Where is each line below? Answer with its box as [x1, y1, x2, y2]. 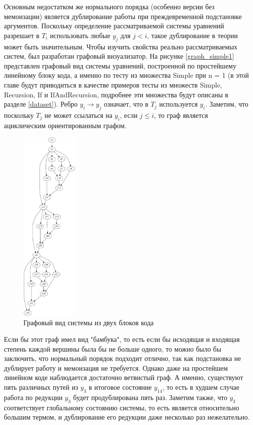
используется [159, 99, 198, 109]
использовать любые [50, 30, 110, 40]
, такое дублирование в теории [147, 30, 238, 40]
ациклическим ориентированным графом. [4, 120, 126, 130]
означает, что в [104, 99, 148, 109]
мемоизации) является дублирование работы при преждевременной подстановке [4, 11, 242, 21]
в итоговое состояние [88, 381, 152, 392]
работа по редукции [4, 392, 63, 402]
